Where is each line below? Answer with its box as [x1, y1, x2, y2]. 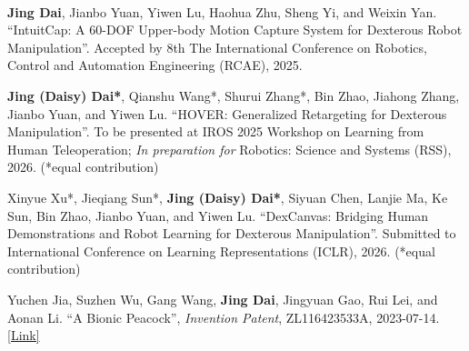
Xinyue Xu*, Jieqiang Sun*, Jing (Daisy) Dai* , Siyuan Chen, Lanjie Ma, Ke [7, 187, 448, 206]
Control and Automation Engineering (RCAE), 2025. [7, 55, 303, 75]
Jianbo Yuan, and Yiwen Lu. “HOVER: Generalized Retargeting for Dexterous [7, 104, 447, 123]
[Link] [7, 326, 40, 345]
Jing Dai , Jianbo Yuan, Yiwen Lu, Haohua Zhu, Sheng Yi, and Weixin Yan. [7, 2, 437, 21]
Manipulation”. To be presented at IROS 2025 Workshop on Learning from [7, 122, 424, 141]
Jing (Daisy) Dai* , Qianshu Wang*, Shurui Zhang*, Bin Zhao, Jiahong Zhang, [7, 85, 460, 105]
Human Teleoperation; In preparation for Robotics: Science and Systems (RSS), [7, 139, 452, 158]
